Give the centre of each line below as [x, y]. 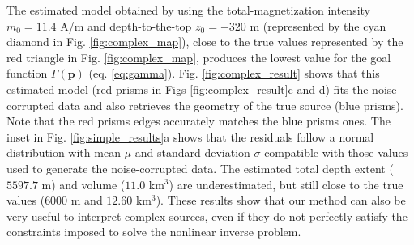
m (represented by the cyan [318, 25]
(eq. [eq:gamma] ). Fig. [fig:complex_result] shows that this [234, 73]
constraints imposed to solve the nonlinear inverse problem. [154, 232]
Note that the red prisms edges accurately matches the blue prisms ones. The [198, 121]
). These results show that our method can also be [281, 200]
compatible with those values [336, 152]
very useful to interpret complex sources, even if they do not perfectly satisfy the [207, 215]
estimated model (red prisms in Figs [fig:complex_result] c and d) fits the [188, 89]
